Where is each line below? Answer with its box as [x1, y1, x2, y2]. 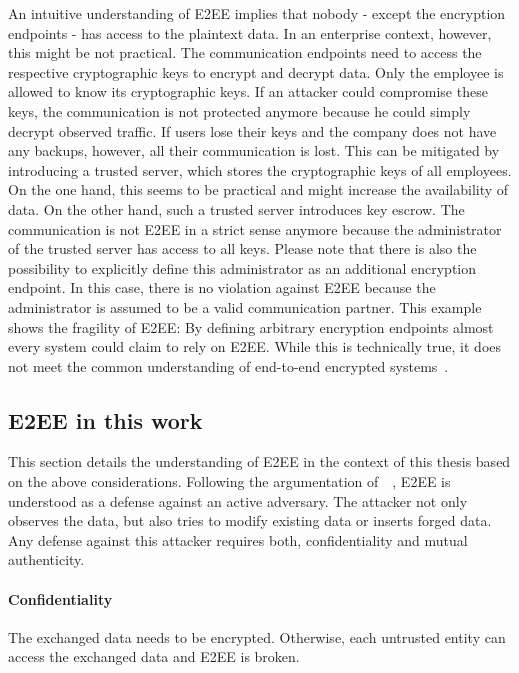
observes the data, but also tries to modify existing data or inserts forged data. [8, 510, 492, 531]
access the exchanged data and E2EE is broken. [8, 646, 300, 667]
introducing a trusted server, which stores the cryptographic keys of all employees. [8, 159, 512, 180]
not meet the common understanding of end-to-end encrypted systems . [8, 355, 449, 376]
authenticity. [8, 549, 85, 570]
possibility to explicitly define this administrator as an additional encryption [8, 257, 477, 278]
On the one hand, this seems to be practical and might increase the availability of [8, 179, 509, 200]
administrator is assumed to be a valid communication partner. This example [8, 296, 482, 317]
